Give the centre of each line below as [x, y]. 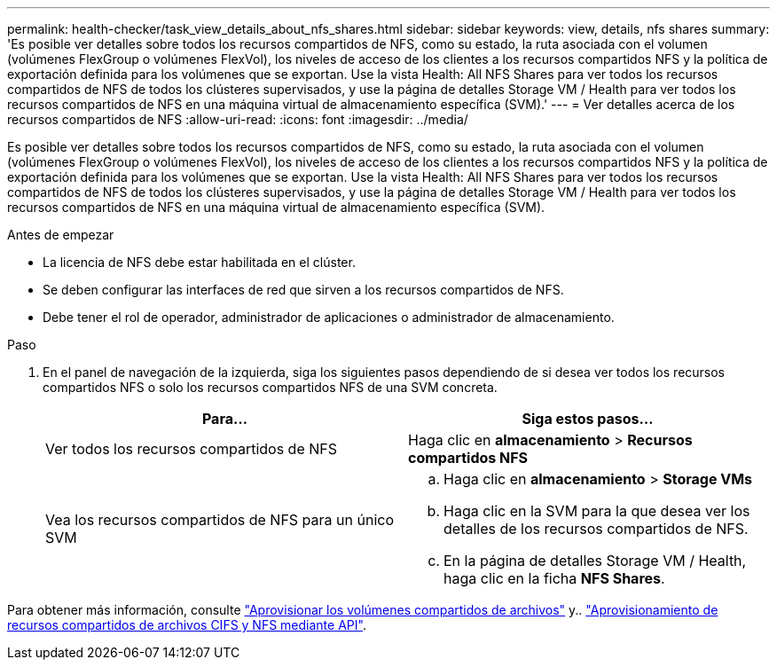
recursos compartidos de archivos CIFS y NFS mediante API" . [187, 625]
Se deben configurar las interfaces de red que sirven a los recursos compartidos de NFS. [303, 290]
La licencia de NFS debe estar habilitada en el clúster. [199, 262]
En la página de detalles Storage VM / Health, [595, 561]
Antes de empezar [61, 235]
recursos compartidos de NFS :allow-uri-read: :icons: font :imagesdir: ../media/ [238, 119]
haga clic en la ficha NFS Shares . [554, 578]
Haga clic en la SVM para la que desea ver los [597, 511]
